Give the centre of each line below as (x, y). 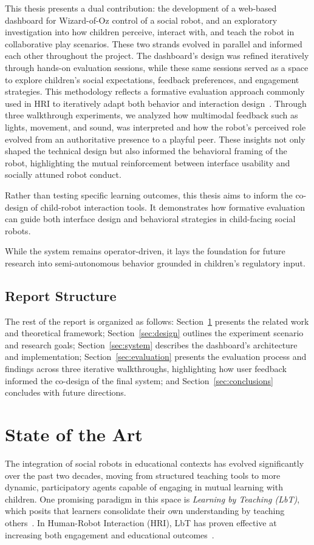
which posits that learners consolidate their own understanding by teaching (145, 511)
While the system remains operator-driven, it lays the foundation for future (145, 251)
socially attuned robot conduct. (63, 174)
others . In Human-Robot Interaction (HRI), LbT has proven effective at (141, 522)
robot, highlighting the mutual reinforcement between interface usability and (148, 162)
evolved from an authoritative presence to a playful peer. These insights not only (155, 139)
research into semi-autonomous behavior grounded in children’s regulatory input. (155, 262)
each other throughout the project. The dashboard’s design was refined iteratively (157, 56)
